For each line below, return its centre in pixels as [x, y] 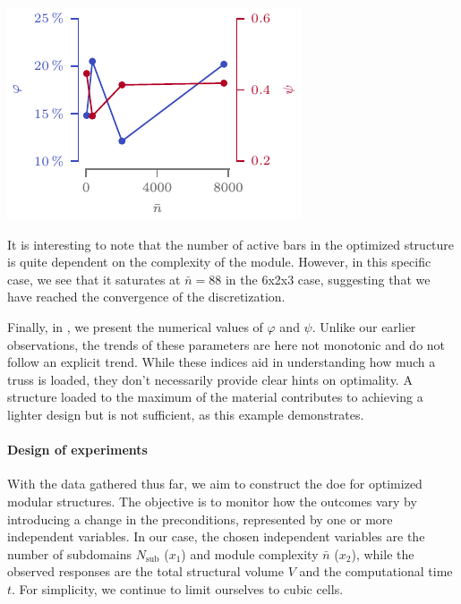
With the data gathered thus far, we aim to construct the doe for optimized [215, 484]
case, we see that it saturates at [94, 279]
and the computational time [376, 571]
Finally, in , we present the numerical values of [135, 326]
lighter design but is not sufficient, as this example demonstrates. [186, 414]
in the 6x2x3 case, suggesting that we [328, 279]
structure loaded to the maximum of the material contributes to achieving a [215, 397]
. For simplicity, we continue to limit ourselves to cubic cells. [178, 588]
